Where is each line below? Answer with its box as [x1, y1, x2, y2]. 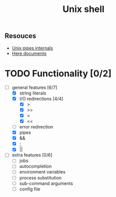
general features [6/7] [11, 84, 57, 90]
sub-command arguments [19, 180, 73, 186]
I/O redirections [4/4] [19, 95, 63, 101]
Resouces [4, 31, 36, 40]
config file [19, 186, 40, 192]
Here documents [11, 50, 47, 56]
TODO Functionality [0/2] [4, 67, 112, 79]
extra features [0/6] [11, 152, 53, 158]
